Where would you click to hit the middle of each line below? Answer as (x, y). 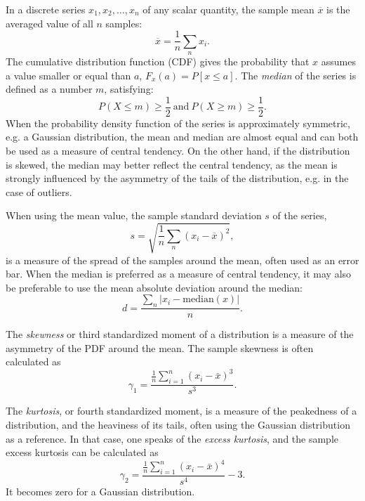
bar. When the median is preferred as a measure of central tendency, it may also (179, 274)
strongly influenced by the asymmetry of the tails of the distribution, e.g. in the (177, 178)
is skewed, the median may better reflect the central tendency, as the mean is (172, 164)
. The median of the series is (296, 75)
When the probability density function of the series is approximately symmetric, (178, 123)
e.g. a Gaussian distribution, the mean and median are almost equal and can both (182, 137)
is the (338, 9)
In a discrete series (46, 9)
